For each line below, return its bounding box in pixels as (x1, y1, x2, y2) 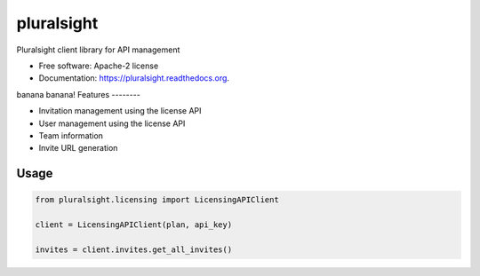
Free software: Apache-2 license (38, 60, 159, 71)
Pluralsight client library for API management (16, 44, 180, 55)
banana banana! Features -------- (16, 89, 141, 99)
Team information (38, 130, 104, 141)
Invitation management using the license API (38, 106, 202, 116)
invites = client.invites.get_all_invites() (35, 244, 233, 255)
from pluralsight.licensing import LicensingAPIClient (35, 195, 279, 205)
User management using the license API (38, 118, 186, 129)
